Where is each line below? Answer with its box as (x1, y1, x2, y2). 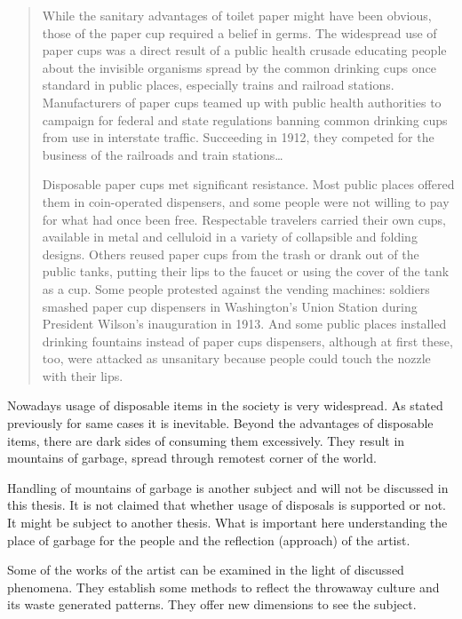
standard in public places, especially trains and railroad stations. (42, 75, 394, 94)
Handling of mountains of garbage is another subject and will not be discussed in (7, 478, 449, 496)
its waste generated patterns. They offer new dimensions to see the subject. (7, 595, 417, 614)
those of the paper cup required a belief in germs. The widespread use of (42, 23, 437, 42)
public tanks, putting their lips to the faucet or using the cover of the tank (42, 262, 450, 281)
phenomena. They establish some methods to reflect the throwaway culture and (7, 577, 440, 596)
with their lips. (42, 366, 123, 385)
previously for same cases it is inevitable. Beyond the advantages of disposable (7, 414, 434, 433)
